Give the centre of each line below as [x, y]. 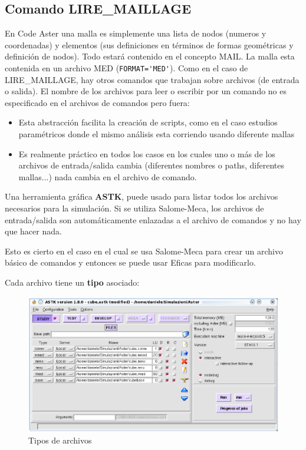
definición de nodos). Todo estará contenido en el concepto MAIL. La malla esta [150, 56]
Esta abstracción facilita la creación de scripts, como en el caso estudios [148, 122]
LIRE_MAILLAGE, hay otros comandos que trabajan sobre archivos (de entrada [152, 79]
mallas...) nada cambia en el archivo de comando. [108, 176]
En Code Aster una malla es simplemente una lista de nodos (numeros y [136, 33]
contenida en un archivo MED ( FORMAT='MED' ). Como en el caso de [126, 67]
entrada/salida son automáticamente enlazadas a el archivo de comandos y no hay [153, 219]
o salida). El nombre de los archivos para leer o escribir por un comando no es [146, 91]
